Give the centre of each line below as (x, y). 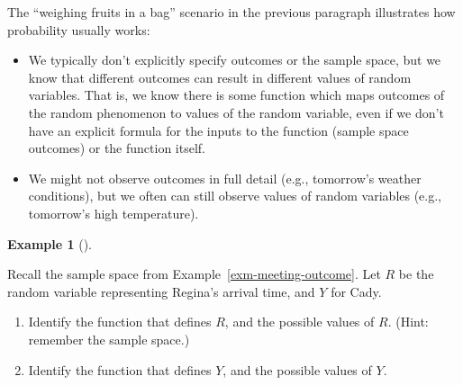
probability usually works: (79, 29)
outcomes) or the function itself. (117, 148)
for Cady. (356, 291)
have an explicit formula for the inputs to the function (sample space (218, 130)
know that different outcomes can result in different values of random (220, 77)
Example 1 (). (50, 243)
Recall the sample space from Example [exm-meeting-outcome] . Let (194, 274)
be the (416, 274)
